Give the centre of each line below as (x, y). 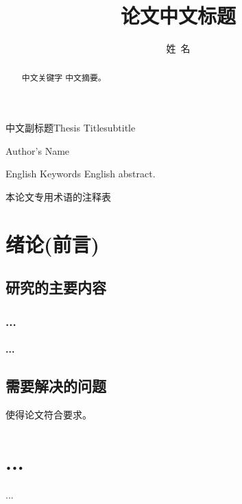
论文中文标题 (178, 15)
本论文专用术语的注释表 (58, 196)
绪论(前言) (53, 243)
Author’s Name (38, 150)
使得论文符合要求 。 (49, 414)
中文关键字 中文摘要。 (64, 77)
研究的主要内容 (56, 287)
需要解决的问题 (56, 386)
